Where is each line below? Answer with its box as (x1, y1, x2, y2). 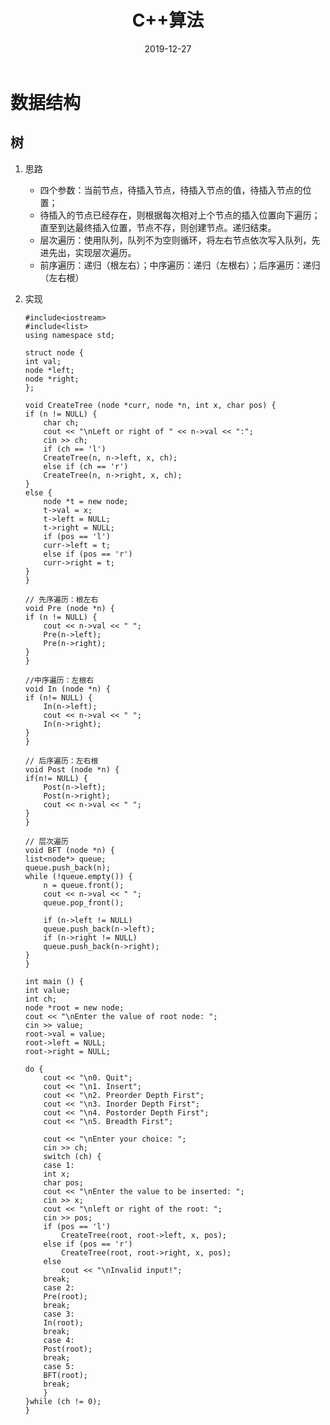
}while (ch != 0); (24, 1396, 102, 1406)
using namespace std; (24, 330, 115, 340)
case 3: (43, 1309, 75, 1319)
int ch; (24, 994, 57, 1004)
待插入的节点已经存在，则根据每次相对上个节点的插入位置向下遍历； (39, 209, 321, 221)
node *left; (24, 365, 75, 375)
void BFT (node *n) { (24, 845, 115, 855)
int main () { (24, 976, 84, 986)
